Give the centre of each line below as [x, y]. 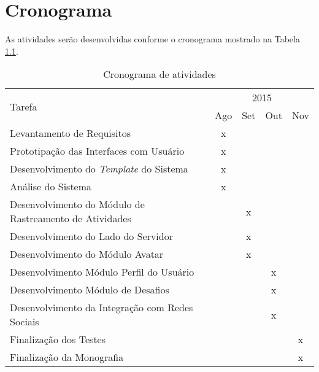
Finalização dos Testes [58, 339]
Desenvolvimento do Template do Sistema [99, 169]
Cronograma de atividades [159, 74]
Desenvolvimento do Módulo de [77, 204]
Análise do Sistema [51, 187]
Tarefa [24, 106]
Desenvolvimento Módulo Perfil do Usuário [102, 272]
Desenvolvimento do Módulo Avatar [87, 254]
